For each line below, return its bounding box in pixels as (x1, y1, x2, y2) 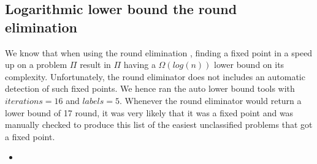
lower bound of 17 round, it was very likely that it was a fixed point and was (5, 106, 294, 119)
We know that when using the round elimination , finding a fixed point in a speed (5, 46, 313, 59)
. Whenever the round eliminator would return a (119, 94, 302, 106)
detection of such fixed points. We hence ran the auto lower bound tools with (5, 82, 295, 95)
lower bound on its (214, 58, 285, 71)
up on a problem (5, 58, 67, 71)
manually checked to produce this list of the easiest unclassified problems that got (5, 118, 313, 131)
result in (80, 58, 111, 71)
